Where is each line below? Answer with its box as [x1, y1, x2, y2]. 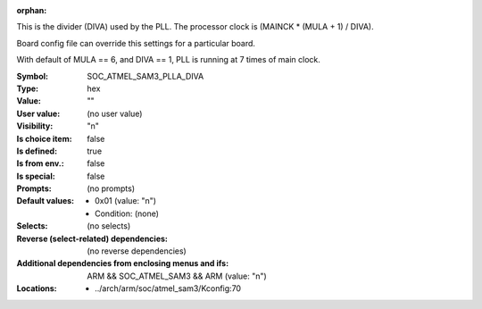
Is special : [16, 171, 55, 181]
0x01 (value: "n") [95, 196, 156, 206]
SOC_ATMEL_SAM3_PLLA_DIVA [87, 71, 204, 81]
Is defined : [16, 146, 58, 156]
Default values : [16, 196, 75, 206]
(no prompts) [87, 183, 136, 194]
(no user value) [87, 108, 143, 119]
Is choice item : [16, 133, 72, 144]
